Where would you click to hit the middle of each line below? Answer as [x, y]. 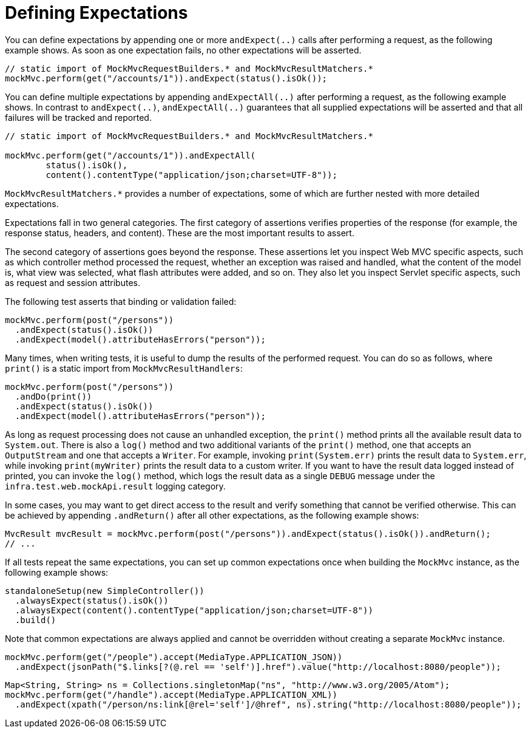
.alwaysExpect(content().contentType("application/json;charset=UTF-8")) [194, 610]
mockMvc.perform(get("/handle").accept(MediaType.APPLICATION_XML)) [171, 694]
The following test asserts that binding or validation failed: [121, 301]
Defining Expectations [96, 13]
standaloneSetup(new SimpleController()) [105, 591]
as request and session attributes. [73, 282]
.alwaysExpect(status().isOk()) [92, 600]
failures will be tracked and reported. [78, 117]
